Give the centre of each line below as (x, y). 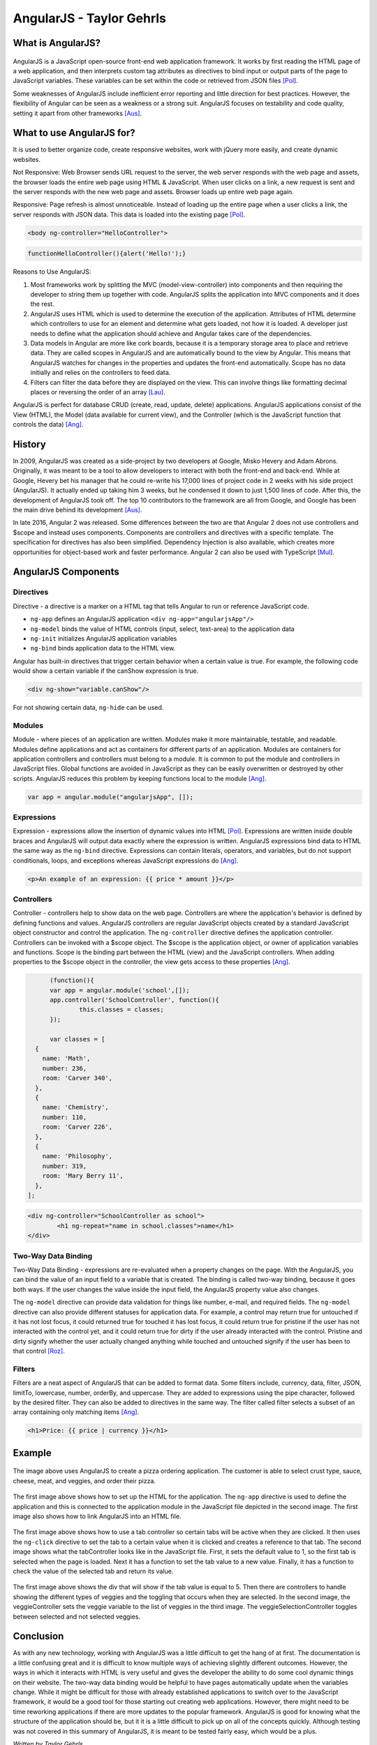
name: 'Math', (66, 1059)
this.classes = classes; (121, 1010)
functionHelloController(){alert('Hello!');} (107, 254)
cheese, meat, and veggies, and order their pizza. (84, 1480)
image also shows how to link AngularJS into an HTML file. (97, 1516)
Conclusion (38, 1636)
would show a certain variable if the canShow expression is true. (106, 671)
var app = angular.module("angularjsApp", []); (110, 797)
